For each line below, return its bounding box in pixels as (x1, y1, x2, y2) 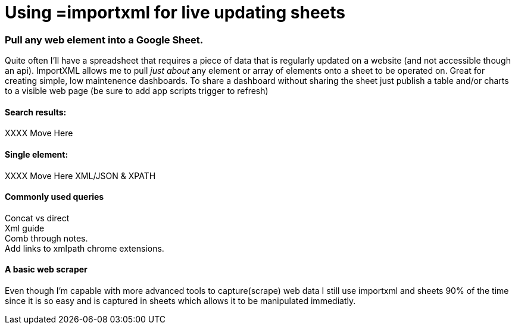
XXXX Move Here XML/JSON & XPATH (5, 170, 156, 181)
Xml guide (5, 223, 45, 233)
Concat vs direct (5, 212, 70, 223)
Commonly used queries (5, 192, 104, 202)
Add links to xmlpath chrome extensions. (5, 243, 164, 253)
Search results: (5, 106, 67, 117)
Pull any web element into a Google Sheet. (5, 33, 204, 46)
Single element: (5, 149, 68, 159)
